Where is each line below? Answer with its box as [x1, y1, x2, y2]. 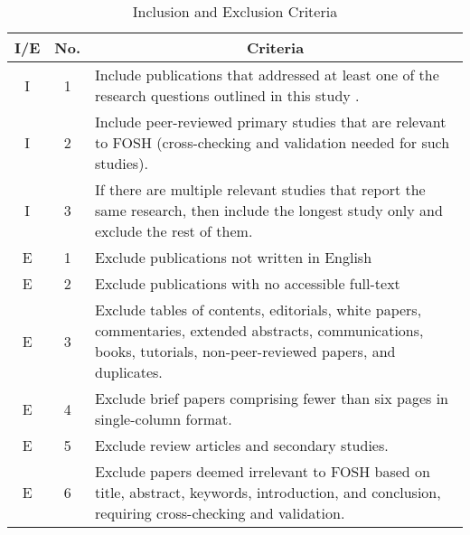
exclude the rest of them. [95, 221, 253, 241]
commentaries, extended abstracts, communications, [95, 320, 424, 341]
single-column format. [95, 408, 232, 429]
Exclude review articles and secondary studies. [95, 435, 389, 455]
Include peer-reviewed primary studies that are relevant [95, 111, 446, 132]
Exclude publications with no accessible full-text [95, 273, 400, 294]
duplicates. [95, 361, 163, 382]
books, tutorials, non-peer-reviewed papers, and [95, 341, 396, 361]
